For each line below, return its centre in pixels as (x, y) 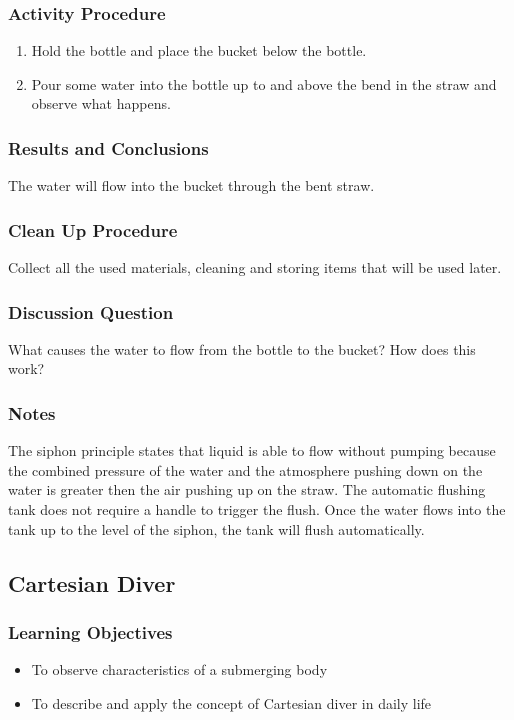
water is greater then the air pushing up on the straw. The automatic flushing (247, 489)
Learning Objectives (90, 631)
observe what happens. (101, 103)
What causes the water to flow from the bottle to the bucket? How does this (242, 348)
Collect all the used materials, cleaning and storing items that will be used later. (255, 267)
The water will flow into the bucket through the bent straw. (191, 185)
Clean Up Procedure (93, 229)
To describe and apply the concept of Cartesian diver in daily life (231, 702)
